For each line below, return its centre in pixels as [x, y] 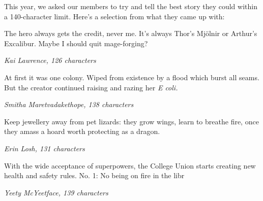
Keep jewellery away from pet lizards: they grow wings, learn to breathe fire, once [131, 121]
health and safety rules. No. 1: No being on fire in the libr [94, 175]
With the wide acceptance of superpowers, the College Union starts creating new [130, 165]
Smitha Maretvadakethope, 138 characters [69, 104]
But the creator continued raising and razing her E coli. [91, 87]
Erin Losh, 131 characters [45, 148]
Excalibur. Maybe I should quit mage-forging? [76, 43]
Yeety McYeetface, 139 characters [56, 192]
